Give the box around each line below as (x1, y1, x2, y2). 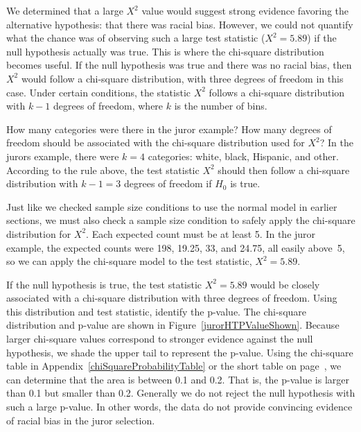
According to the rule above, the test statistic (6, 162, 200, 177)
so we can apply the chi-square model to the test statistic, (6, 254, 252, 268)
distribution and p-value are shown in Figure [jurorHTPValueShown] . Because (6, 318, 340, 332)
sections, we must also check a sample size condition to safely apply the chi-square (6, 213, 355, 227)
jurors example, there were (6, 148, 119, 163)
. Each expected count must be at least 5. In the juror (86, 226, 316, 241)
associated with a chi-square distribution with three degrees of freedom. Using (6, 291, 337, 305)
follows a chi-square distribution (209, 85, 345, 99)
